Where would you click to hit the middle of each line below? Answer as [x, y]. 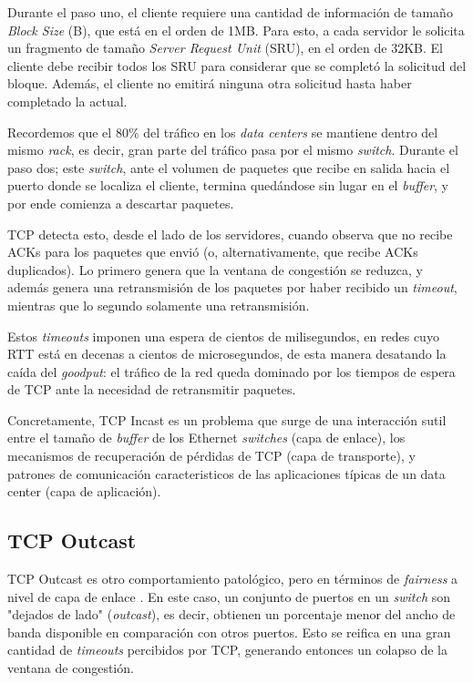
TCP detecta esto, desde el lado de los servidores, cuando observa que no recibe [230, 234]
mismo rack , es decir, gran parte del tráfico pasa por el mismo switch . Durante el [233, 150]
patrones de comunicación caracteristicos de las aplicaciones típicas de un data [226, 473]
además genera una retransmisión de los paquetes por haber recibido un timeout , [232, 287]
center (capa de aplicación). [84, 491]
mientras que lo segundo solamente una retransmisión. [159, 305]
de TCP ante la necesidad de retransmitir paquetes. [152, 389]
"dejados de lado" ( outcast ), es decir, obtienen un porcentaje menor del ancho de [231, 614]
